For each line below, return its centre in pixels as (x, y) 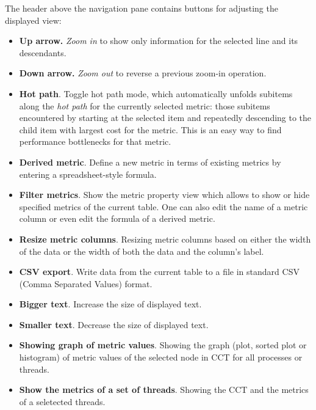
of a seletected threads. (62, 401)
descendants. (43, 52)
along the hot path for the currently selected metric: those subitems (145, 105)
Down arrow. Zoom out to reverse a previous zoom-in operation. (143, 73)
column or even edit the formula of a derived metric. (117, 218)
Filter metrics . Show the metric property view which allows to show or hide (164, 195)
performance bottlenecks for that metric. (95, 141)
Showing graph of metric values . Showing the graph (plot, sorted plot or (163, 345)
